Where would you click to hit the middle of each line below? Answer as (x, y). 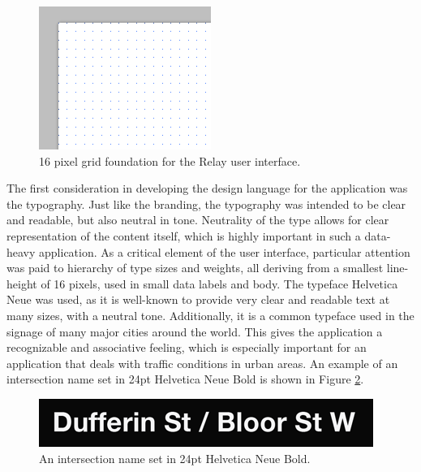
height (22, 283)
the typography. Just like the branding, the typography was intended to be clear (206, 204)
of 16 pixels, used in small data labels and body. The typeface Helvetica (219, 283)
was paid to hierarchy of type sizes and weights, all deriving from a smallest (195, 268)
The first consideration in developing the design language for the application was (207, 188)
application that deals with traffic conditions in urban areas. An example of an (202, 363)
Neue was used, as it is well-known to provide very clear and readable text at (198, 299)
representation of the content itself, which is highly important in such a (184, 235)
